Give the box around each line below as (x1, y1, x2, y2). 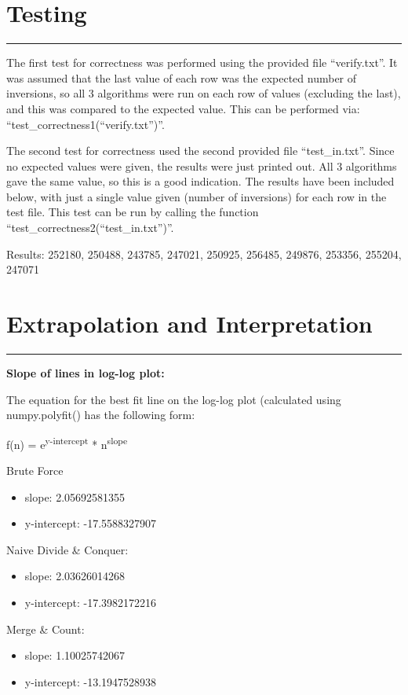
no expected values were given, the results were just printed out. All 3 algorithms (6, 157, 397, 174)
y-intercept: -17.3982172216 (24, 594, 157, 610)
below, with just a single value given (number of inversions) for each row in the (6, 188, 387, 204)
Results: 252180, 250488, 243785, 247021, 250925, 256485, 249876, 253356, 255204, (6, 245, 402, 262)
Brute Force (6, 462, 64, 478)
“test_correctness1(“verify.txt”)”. (6, 116, 165, 132)
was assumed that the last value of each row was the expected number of (6, 69, 357, 86)
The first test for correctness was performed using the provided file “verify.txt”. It (6, 54, 398, 71)
